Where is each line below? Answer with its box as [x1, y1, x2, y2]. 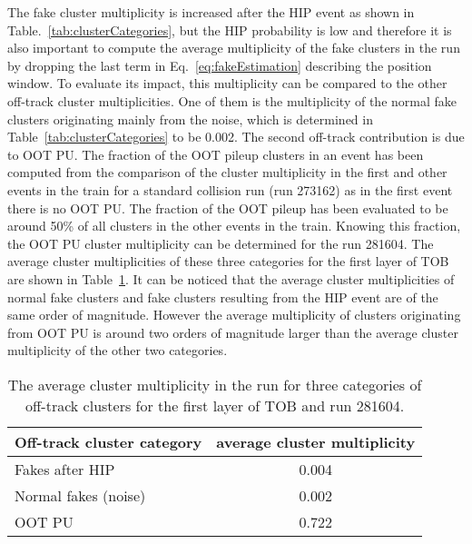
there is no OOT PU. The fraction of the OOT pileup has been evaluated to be [7, 198, 448, 217]
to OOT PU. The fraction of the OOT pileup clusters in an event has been [7, 144, 424, 163]
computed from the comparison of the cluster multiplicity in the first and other [7, 163, 447, 182]
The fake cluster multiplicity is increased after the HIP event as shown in [7, 3, 415, 21]
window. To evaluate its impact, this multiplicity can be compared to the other [7, 74, 447, 93]
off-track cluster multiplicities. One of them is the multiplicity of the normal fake [7, 91, 457, 110]
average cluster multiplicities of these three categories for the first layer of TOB [7, 252, 449, 271]
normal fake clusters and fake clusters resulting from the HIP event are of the [7, 287, 438, 306]
